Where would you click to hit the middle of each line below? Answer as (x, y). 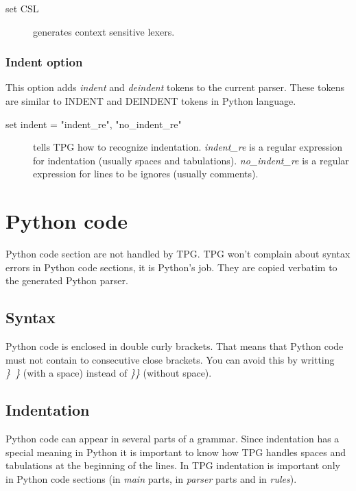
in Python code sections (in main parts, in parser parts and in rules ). (151, 478)
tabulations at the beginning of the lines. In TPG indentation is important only (173, 465)
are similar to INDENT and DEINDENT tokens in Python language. (151, 101)
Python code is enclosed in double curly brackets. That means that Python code (175, 346)
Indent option (44, 62)
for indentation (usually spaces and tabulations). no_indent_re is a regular (191, 160)
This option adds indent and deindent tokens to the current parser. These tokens (175, 87)
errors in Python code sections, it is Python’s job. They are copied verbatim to (171, 267)
